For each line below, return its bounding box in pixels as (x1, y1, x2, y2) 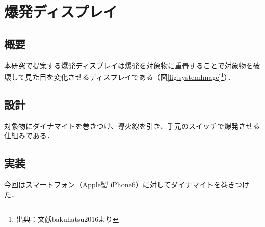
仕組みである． (4, 130, 54, 141)
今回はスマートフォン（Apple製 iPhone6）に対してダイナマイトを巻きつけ (4, 179, 249, 190)
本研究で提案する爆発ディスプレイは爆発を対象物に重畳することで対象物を (4, 60, 253, 70)
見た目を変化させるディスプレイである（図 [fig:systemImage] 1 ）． (25, 70, 235, 82)
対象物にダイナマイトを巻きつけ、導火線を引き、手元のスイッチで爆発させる (4, 120, 260, 131)
